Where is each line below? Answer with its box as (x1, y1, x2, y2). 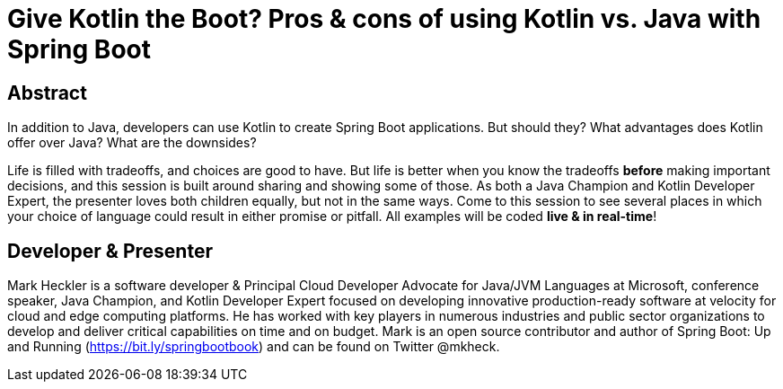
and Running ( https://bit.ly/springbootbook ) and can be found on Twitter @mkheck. (7, 339, 500, 355)
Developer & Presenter (7, 239, 213, 262)
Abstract (7, 81, 87, 104)
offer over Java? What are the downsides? (7, 135, 257, 151)
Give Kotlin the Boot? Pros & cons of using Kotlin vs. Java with (7, 4, 761, 34)
